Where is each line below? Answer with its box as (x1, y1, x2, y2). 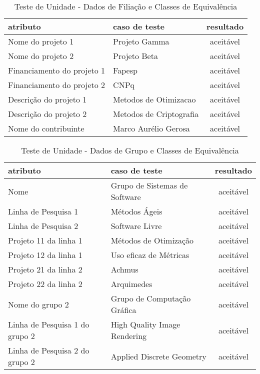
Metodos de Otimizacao (113, 93, 196, 105)
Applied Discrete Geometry (110, 350, 206, 362)
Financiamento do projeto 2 (8, 79, 105, 90)
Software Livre (110, 220, 162, 231)
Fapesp (113, 64, 137, 76)
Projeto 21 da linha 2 (8, 263, 82, 275)
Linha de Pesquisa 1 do (8, 318, 89, 330)
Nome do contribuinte (8, 122, 84, 134)
